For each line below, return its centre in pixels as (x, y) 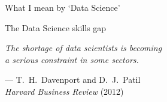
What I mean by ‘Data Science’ (63, 7)
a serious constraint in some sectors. (72, 59)
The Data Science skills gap (56, 27)
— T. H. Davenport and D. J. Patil (73, 79)
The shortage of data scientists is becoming (83, 48)
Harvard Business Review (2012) (64, 91)
